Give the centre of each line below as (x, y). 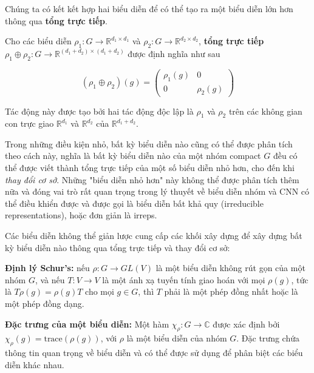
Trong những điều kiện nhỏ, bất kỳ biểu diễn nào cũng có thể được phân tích (149, 143)
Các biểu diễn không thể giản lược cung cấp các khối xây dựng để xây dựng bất (154, 236)
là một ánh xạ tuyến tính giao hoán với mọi (184, 279)
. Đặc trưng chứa (268, 338)
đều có (285, 156)
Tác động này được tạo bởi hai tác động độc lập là (99, 111)
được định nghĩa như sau (174, 53)
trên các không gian (265, 111)
